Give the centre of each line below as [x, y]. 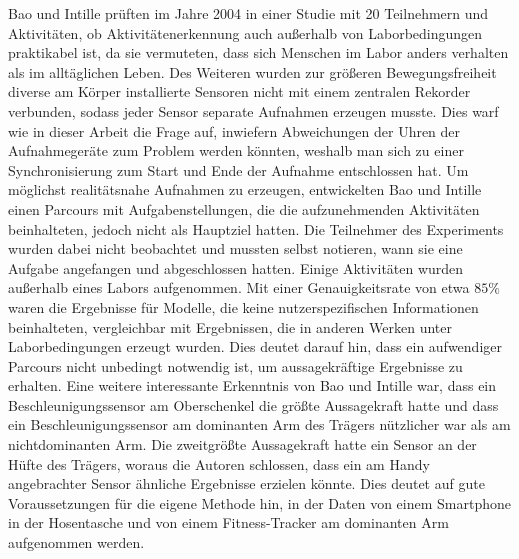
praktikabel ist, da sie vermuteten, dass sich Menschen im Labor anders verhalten [258, 52]
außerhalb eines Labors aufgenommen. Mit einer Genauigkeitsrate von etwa [239, 287]
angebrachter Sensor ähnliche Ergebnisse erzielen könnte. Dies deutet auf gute [246, 483]
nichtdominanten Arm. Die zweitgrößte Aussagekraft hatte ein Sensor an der [242, 444]
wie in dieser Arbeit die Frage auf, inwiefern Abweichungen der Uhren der [234, 130]
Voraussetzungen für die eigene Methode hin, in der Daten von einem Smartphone [259, 502]
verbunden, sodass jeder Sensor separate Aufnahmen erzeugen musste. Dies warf [253, 110]
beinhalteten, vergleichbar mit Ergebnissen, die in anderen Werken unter [230, 326]
